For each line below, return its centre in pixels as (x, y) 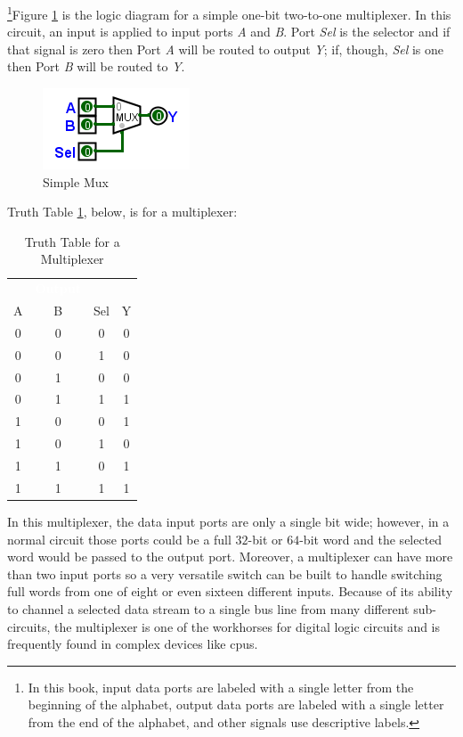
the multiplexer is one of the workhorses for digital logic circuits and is (248, 626)
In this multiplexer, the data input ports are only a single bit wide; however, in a (228, 521)
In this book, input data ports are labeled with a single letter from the (221, 687)
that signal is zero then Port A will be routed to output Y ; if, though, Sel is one (226, 49)
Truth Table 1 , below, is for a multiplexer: (122, 212)
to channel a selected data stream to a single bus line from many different (208, 608)
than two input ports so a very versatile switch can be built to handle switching (225, 573)
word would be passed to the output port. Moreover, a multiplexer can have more (230, 557)
